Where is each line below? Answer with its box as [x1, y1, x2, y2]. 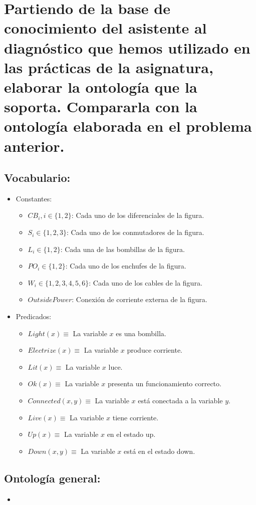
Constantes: [16, 193, 52, 203]
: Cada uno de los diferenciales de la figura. [71, 210, 204, 220]
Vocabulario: [4, 170, 71, 185]
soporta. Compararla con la [4, 96, 197, 117]
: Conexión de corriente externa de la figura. [72, 294, 207, 305]
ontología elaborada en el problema [4, 116, 252, 136]
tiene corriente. [112, 412, 159, 422]
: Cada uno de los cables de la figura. [89, 277, 202, 288]
